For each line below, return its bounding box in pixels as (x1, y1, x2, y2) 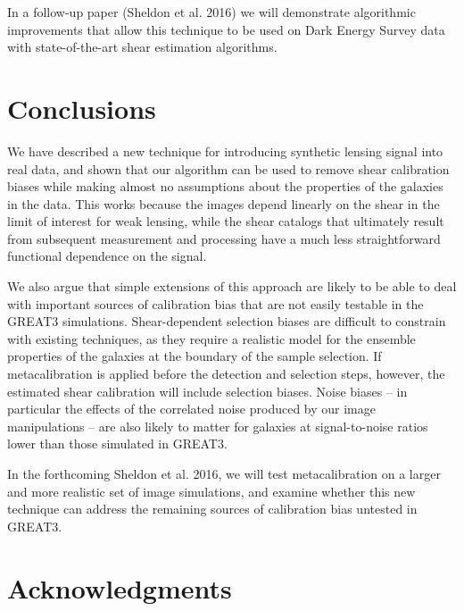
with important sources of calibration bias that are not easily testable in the (7, 294, 424, 313)
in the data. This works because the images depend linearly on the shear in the (7, 194, 440, 213)
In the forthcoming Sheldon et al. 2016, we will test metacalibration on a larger (7, 465, 441, 482)
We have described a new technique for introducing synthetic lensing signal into (7, 141, 443, 160)
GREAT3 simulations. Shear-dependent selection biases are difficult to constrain (7, 312, 446, 331)
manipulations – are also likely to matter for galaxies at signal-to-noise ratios (7, 416, 428, 435)
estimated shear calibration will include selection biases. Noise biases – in (7, 381, 408, 400)
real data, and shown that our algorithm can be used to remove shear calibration (7, 159, 450, 178)
